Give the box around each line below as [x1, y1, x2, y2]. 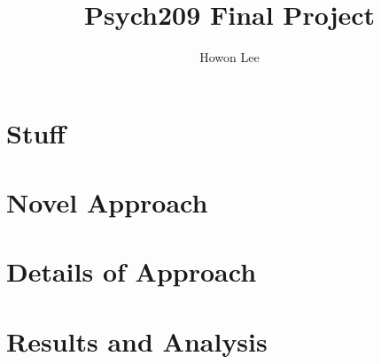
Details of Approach [6, 253, 257, 290]
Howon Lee [199, 48, 260, 66]
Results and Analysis [6, 322, 268, 359]
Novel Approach [6, 184, 208, 221]
